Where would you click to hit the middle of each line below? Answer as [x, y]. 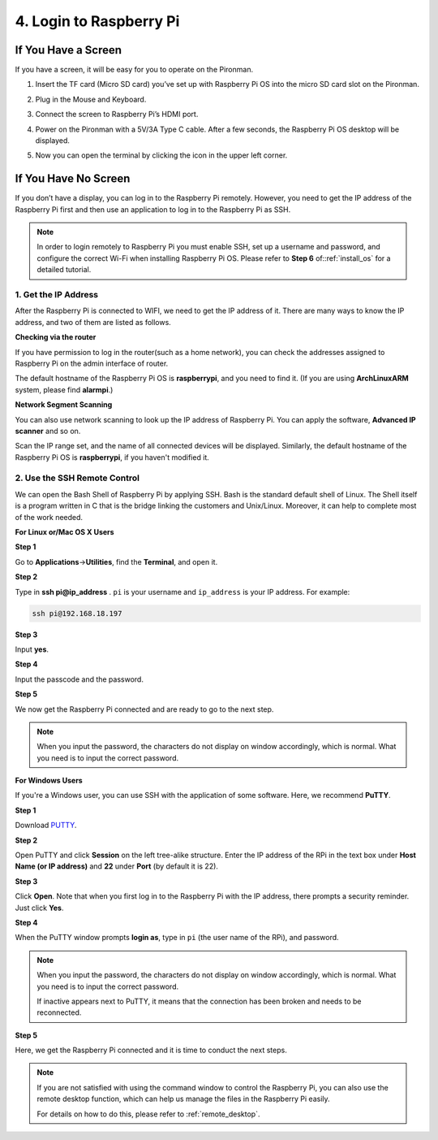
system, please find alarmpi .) [64, 389]
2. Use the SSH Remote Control [77, 478]
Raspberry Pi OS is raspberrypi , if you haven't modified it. [112, 457]
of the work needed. [49, 517]
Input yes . [32, 649]
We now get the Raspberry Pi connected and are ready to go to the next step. [144, 709]
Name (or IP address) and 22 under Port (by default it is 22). [117, 866]
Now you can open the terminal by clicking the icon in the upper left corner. [161, 155]
